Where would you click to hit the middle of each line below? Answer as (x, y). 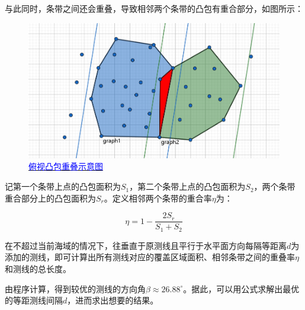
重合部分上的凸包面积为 (50, 198)
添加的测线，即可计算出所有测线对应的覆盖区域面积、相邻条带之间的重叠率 (150, 257)
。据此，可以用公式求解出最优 (241, 288)
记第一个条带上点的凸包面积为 (63, 186)
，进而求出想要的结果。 (113, 300)
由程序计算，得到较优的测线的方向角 (75, 288)
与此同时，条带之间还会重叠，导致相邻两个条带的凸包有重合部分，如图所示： (154, 8)
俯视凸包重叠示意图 (66, 166)
